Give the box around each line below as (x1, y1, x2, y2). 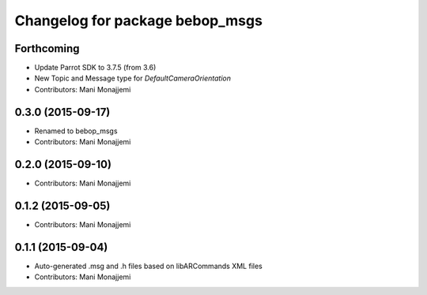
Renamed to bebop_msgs (34, 126, 118, 136)
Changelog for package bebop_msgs (14, 12, 263, 29)
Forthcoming (14, 42, 80, 55)
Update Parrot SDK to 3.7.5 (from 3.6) (34, 63, 157, 73)
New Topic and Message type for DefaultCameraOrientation (34, 73, 232, 83)
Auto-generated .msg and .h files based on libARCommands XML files (34, 261, 263, 271)
